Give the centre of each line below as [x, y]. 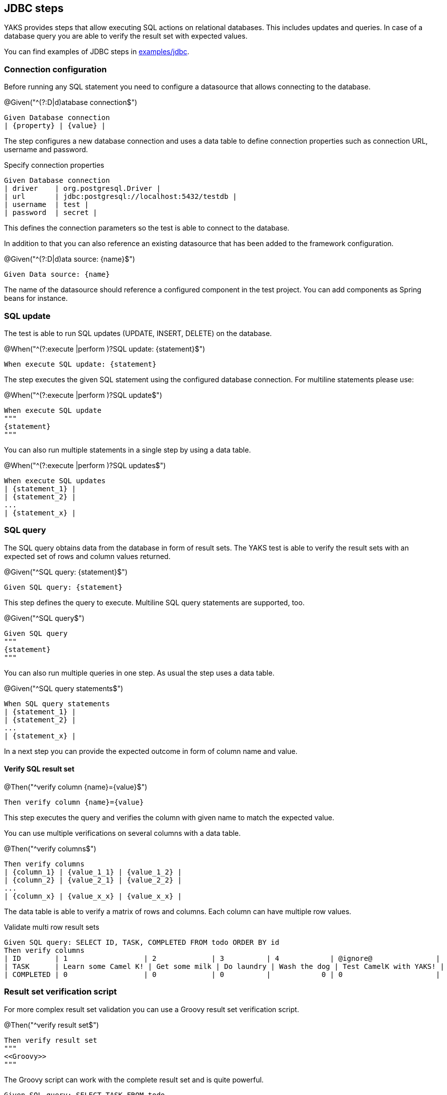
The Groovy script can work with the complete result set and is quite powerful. [134, 1079]
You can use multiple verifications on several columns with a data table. [123, 833]
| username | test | [46, 205]
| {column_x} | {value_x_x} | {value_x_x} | [93, 896]
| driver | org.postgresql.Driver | [82, 189]
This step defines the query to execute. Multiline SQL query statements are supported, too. [154, 602]
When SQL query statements [57, 703]
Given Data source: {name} [57, 275]
